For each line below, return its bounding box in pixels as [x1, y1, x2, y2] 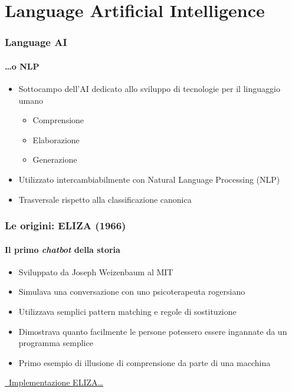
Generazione [32, 153, 77, 166]
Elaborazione [32, 133, 80, 146]
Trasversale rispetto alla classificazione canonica [18, 193, 192, 205]
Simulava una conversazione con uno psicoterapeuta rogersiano [18, 285, 245, 298]
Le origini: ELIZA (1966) [5, 218, 126, 233]
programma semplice [18, 337, 93, 349]
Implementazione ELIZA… [8, 376, 103, 388]
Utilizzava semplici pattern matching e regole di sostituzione [18, 305, 237, 317]
